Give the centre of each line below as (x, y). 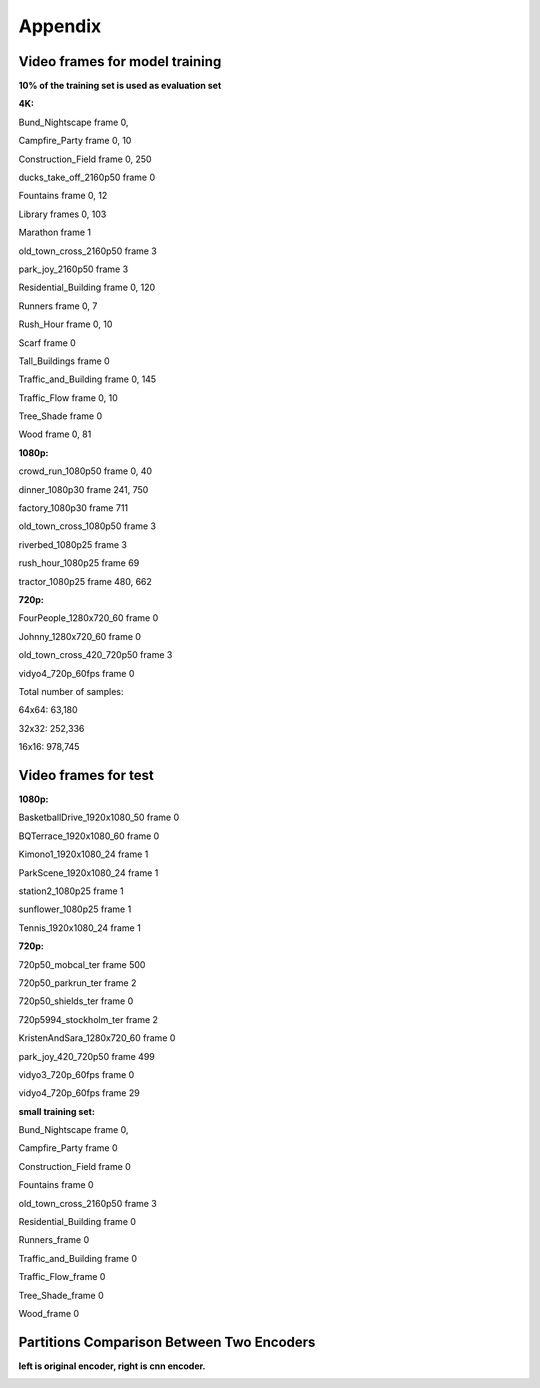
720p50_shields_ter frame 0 (76, 1001)
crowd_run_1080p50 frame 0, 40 (85, 471)
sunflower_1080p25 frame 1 (75, 909)
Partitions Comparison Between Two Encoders (167, 1341)
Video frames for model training (120, 61)
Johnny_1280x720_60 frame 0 (80, 636)
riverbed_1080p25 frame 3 (72, 544)
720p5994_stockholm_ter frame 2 (88, 1019)
